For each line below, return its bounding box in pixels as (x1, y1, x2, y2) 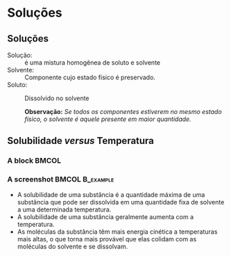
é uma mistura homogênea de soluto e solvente (24, 58, 161, 67)
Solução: (7, 51, 33, 59)
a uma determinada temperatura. (17, 205, 112, 214)
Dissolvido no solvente (24, 94, 89, 102)
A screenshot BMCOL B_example (7, 175, 114, 184)
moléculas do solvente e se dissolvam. (17, 242, 128, 250)
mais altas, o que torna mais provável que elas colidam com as (17, 234, 197, 243)
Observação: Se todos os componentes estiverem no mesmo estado (24, 108, 222, 115)
